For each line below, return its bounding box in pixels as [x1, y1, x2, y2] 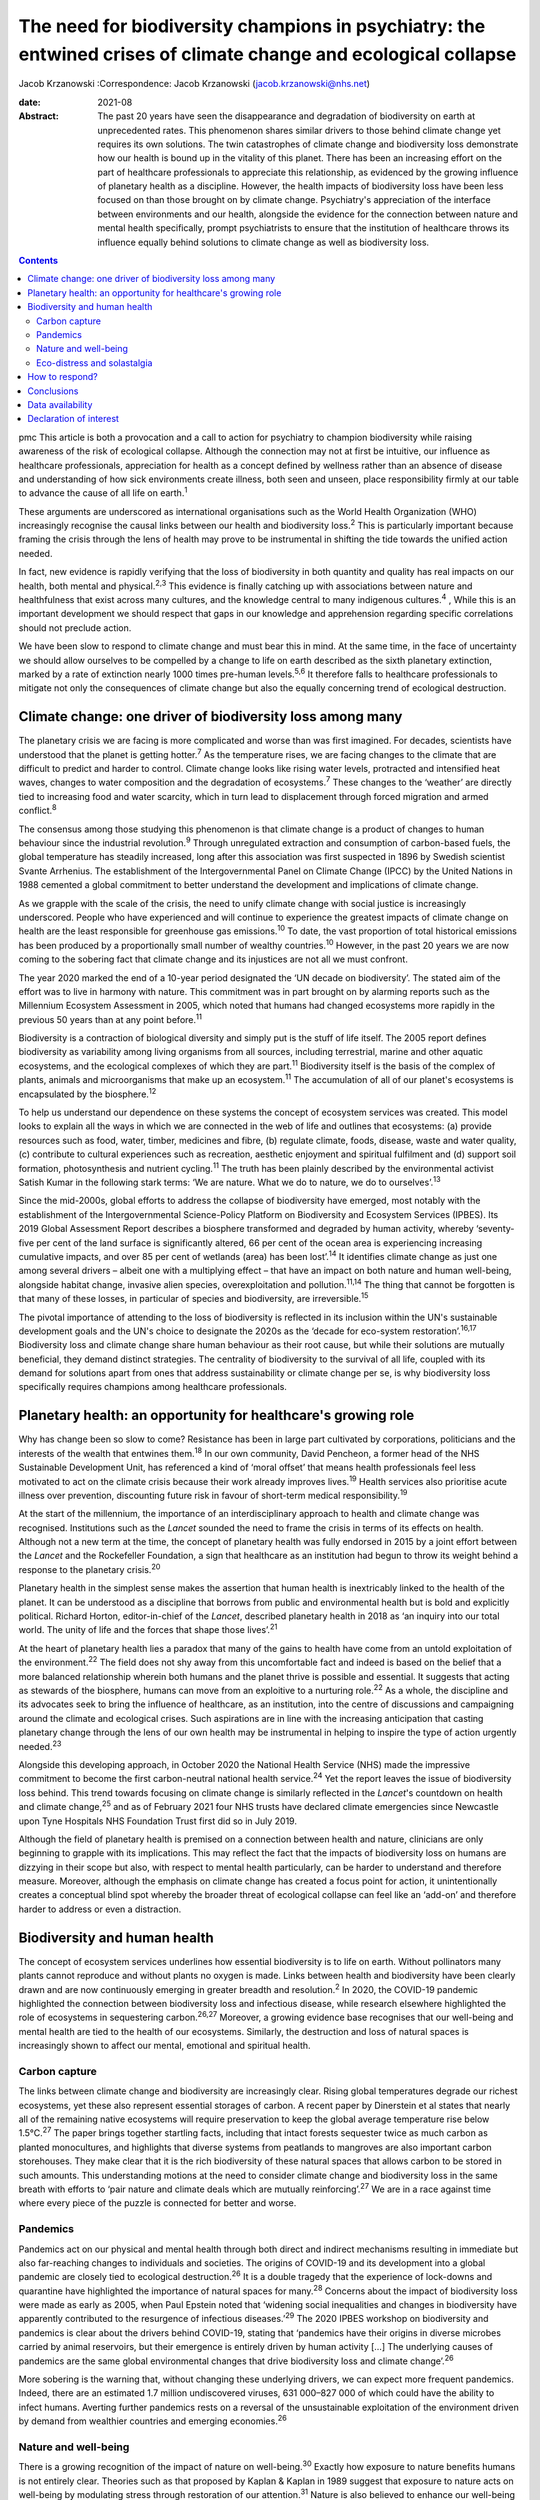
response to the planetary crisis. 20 [18, 1562, 161, 1575]
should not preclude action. [18, 621, 132, 634]
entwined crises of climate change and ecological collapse [18, 43, 517, 65]
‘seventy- [475, 1223, 515, 1235]
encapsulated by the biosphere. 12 [18, 1086, 157, 1100]
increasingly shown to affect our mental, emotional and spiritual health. [18, 2040, 311, 2052]
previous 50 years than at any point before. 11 [18, 1012, 202, 1025]
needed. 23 [18, 1738, 62, 1752]
